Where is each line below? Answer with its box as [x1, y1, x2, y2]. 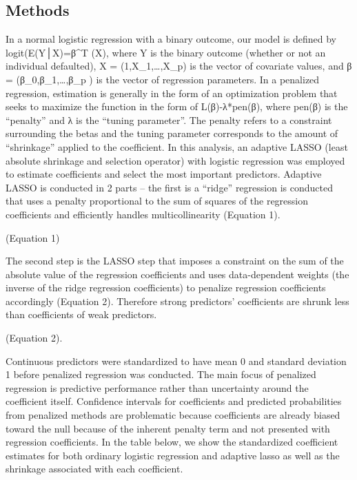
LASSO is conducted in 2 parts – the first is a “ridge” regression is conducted [6, 180, 333, 194]
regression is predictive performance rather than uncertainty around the [6, 380, 309, 395]
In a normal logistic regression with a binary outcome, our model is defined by [6, 32, 337, 46]
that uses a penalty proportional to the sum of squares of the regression [6, 194, 309, 208]
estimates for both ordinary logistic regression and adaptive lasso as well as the [6, 448, 340, 462]
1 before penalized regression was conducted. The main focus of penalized [6, 367, 316, 382]
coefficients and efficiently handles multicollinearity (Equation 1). [6, 207, 280, 221]
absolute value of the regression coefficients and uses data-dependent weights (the [6, 267, 349, 281]
